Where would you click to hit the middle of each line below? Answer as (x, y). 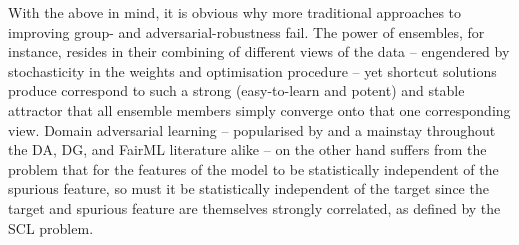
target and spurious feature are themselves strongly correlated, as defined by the (254, 207)
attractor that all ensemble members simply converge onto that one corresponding (259, 109)
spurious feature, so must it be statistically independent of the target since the (248, 188)
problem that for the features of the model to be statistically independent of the (253, 168)
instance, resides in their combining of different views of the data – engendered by (259, 51)
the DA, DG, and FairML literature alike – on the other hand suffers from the (247, 149)
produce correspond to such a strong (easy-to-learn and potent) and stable (236, 90)
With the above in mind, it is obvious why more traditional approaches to (235, 12)
